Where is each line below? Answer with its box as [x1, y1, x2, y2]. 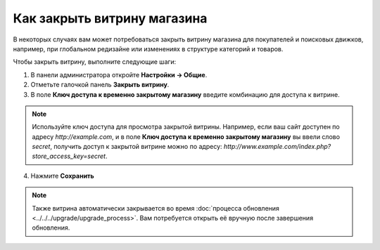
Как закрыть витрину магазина [13, 11, 208, 26]
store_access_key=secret [32, 152, 106, 161]
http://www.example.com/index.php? [223, 143, 331, 151]
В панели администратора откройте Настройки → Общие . [30, 70, 208, 79]
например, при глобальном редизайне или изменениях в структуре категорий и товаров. [13, 44, 284, 53]
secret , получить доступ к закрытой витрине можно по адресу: [32, 143, 222, 151]
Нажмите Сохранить [30, 171, 94, 180]
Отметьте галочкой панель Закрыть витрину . [30, 81, 170, 89]
